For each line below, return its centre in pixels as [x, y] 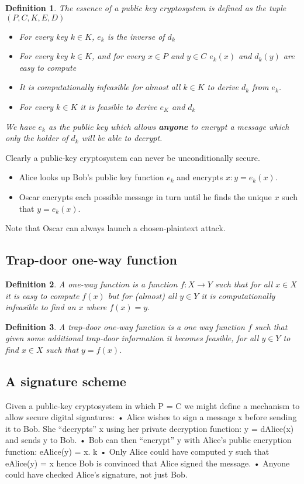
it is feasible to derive [119, 106]
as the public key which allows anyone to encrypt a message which [169, 126]
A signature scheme [66, 381]
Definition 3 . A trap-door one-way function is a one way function [125, 326]
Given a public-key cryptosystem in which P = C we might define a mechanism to [153, 405]
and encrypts [200, 177]
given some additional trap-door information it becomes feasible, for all [132, 338]
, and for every [118, 56]
